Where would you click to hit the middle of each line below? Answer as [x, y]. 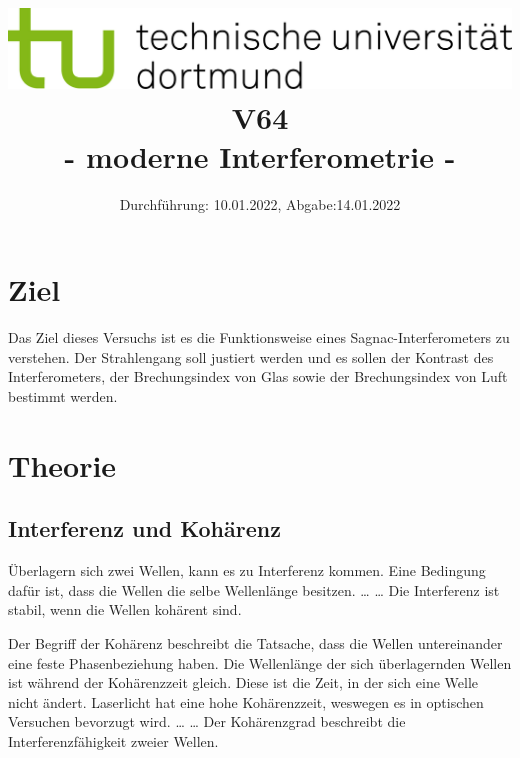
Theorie [62, 464]
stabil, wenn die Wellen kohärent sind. [125, 609]
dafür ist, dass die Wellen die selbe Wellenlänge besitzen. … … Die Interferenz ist [254, 589]
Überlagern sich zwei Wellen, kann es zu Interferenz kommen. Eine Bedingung [247, 570]
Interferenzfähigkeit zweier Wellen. [113, 740]
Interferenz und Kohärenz [144, 528]
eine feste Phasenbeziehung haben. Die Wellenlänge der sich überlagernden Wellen [260, 662]
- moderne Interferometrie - [260, 155]
